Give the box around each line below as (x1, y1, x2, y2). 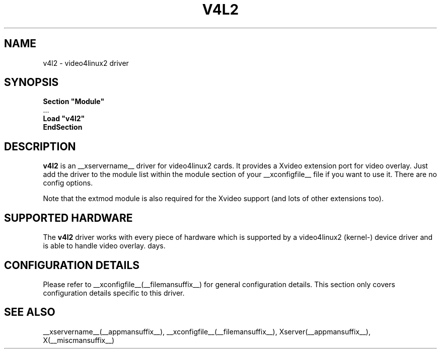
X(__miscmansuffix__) (43, 335, 115, 344)
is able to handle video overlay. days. (43, 241, 166, 250)
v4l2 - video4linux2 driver (43, 58, 129, 67)
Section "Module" (43, 97, 105, 106)
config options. (43, 179, 93, 188)
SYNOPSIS (4, 76, 59, 89)
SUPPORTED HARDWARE (4, 211, 133, 224)
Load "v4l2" (43, 114, 85, 123)
